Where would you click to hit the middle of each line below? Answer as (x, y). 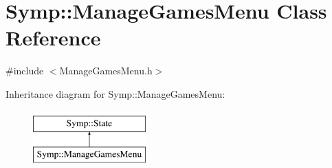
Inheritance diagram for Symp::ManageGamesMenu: (115, 93)
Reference (53, 38)
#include (25, 71)
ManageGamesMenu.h (106, 71)
